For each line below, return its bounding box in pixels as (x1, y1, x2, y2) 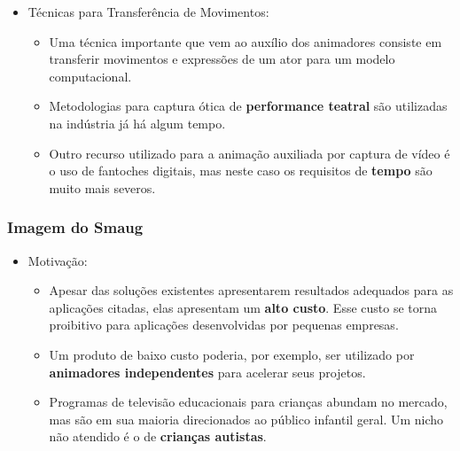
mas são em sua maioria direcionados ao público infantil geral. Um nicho (49, 409, 444, 428)
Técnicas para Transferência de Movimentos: (27, 3, 269, 20)
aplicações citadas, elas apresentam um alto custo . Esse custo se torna (49, 298, 438, 316)
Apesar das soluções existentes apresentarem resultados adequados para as (49, 281, 454, 299)
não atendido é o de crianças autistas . (49, 427, 267, 446)
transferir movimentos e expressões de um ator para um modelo (49, 50, 395, 68)
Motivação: (27, 251, 88, 269)
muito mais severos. (49, 178, 156, 197)
